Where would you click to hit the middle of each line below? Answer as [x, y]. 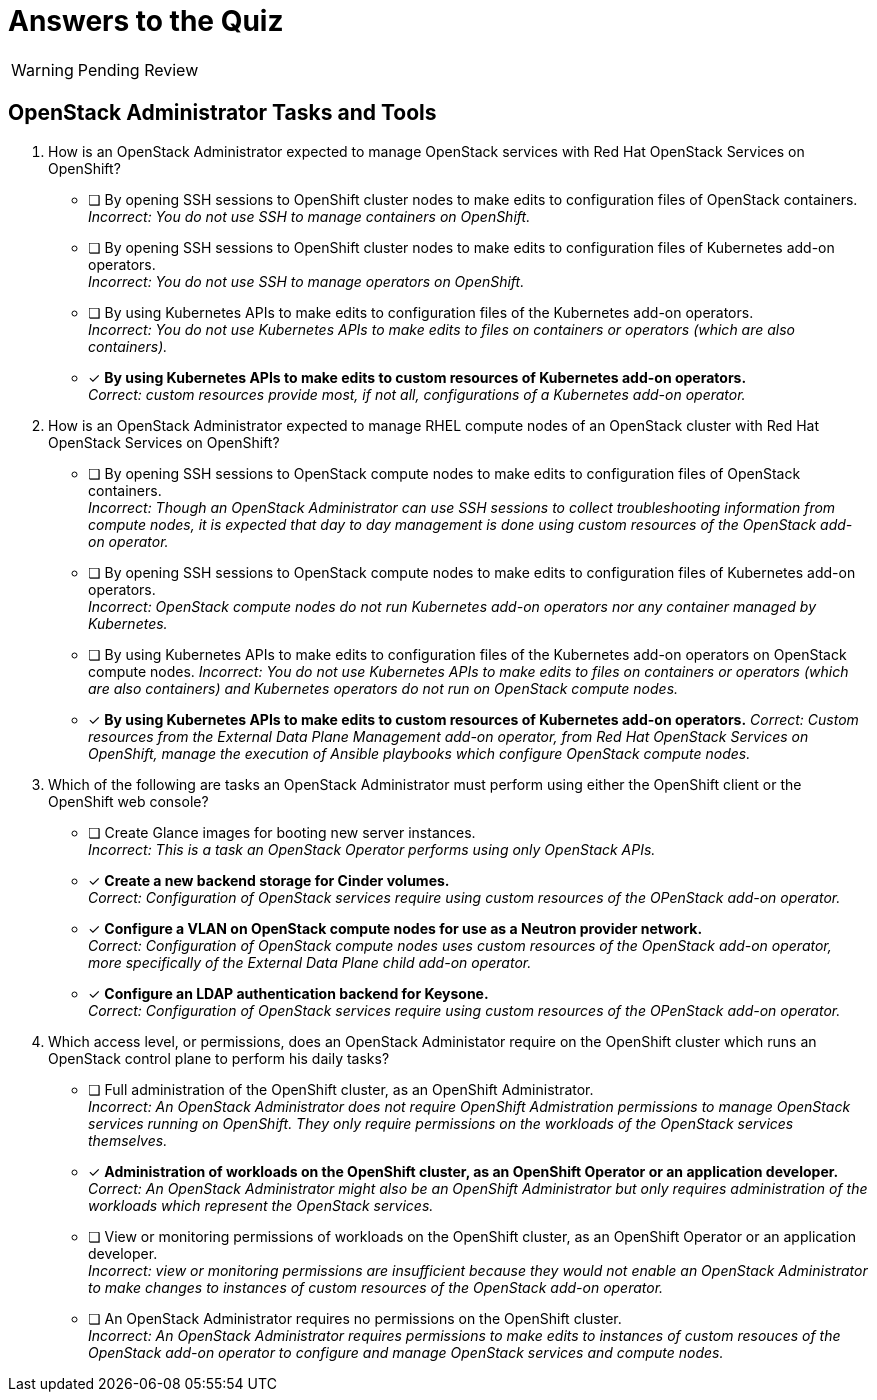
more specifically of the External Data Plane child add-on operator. [310, 962]
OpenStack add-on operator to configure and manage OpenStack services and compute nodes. [406, 1352]
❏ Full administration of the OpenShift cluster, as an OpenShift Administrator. [341, 1089]
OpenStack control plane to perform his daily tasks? [219, 1058]
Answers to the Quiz [146, 21]
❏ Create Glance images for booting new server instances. [282, 832]
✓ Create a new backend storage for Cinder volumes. [269, 880]
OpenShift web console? [128, 801]
